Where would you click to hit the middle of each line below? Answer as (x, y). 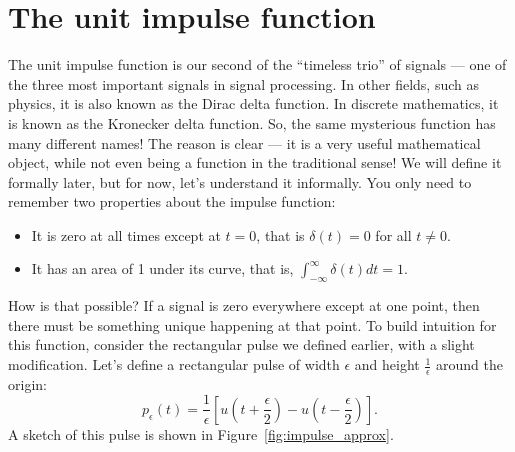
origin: (27, 383)
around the (469, 364)
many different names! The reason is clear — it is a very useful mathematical (244, 142)
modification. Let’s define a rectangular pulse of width (174, 364)
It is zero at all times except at (126, 234)
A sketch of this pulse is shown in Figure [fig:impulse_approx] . (201, 433)
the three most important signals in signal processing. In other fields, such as (244, 83)
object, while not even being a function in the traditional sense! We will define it (255, 162)
